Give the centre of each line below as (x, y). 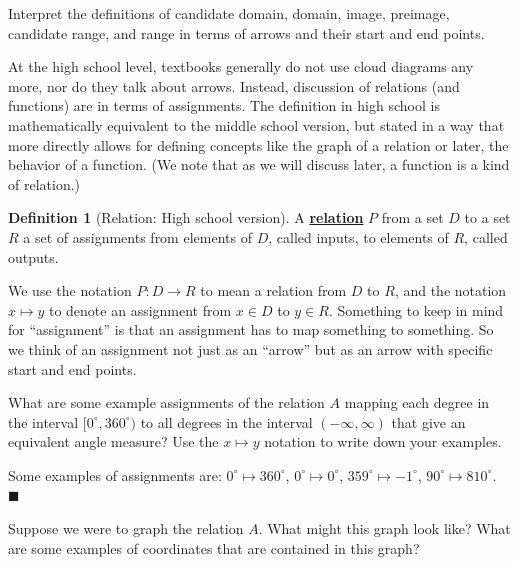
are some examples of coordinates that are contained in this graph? (214, 547)
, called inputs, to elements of (358, 236)
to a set (487, 217)
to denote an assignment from (140, 309)
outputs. (33, 256)
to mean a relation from (273, 290)
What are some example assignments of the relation (166, 402)
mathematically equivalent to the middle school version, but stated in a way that (256, 124)
